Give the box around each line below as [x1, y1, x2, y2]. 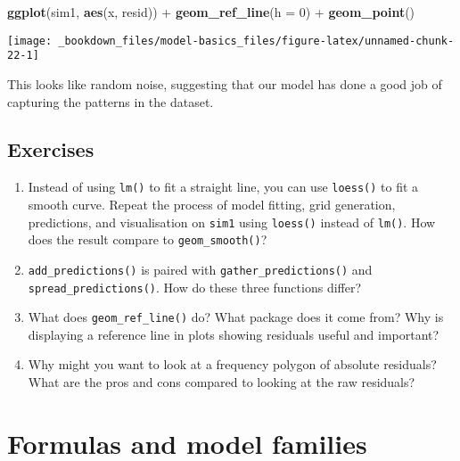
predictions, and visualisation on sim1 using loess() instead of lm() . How [28, 212, 436, 231]
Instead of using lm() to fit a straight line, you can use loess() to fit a [28, 177, 419, 196]
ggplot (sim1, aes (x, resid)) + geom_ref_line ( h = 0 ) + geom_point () [7, 3, 415, 21]
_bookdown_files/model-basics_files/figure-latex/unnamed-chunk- [58, 34, 455, 47]
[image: [7, 34, 53, 47]
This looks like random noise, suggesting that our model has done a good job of [7, 74, 442, 93]
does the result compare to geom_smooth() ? [28, 230, 267, 249]
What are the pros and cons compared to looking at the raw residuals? [28, 373, 415, 391]
